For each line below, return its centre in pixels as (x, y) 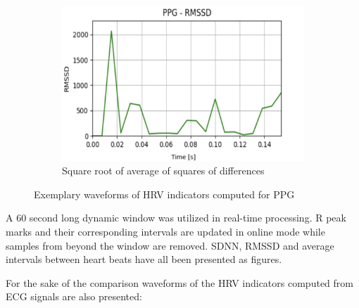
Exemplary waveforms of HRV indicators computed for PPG (164, 194)
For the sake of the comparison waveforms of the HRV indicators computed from (179, 282)
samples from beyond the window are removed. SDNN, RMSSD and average (170, 245)
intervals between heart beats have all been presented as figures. (144, 259)
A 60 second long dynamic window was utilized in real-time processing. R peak (176, 218)
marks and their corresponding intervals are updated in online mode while (165, 232)
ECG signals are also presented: (74, 296)
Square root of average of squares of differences (163, 171)
